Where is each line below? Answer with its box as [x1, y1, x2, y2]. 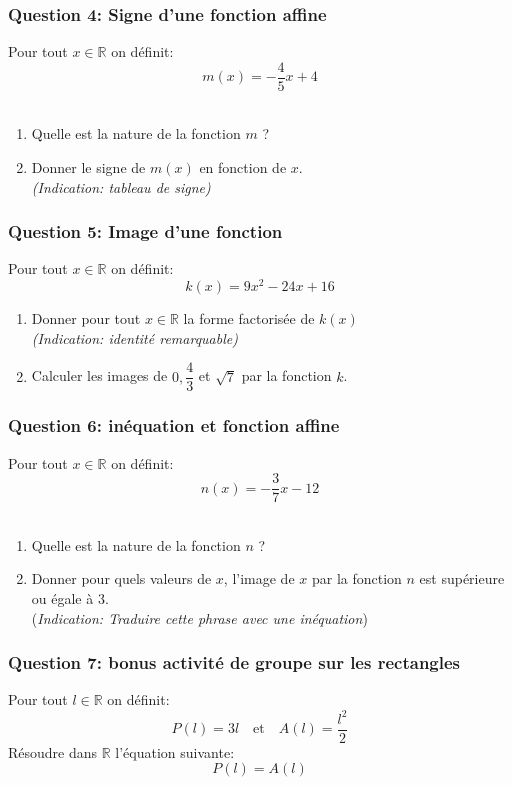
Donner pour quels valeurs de [31, 568, 212, 589]
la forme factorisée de [183, 308, 315, 329]
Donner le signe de [31, 157, 146, 178]
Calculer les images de [31, 365, 168, 386]
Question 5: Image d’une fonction [8, 219, 283, 244]
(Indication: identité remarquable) [31, 327, 238, 348]
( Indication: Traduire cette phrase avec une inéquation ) [31, 607, 368, 628]
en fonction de [199, 157, 287, 178]
